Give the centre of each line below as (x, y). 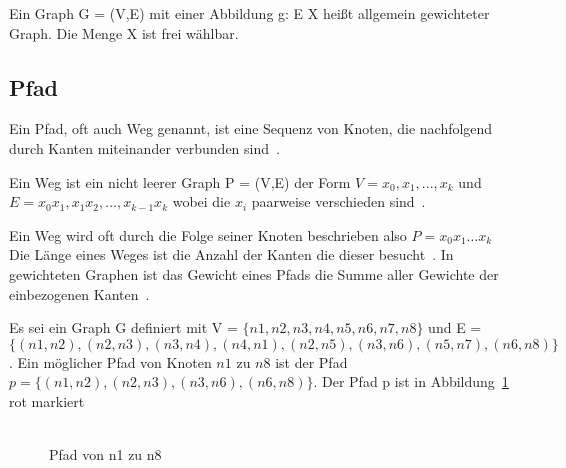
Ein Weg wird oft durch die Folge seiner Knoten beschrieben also (208, 234)
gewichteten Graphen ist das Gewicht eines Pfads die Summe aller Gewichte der (254, 273)
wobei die (201, 201)
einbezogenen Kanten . (79, 293)
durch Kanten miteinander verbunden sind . (144, 147)
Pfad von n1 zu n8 (105, 454)
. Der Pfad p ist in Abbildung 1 (411, 381)
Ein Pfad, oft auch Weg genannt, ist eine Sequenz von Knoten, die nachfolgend (251, 128)
